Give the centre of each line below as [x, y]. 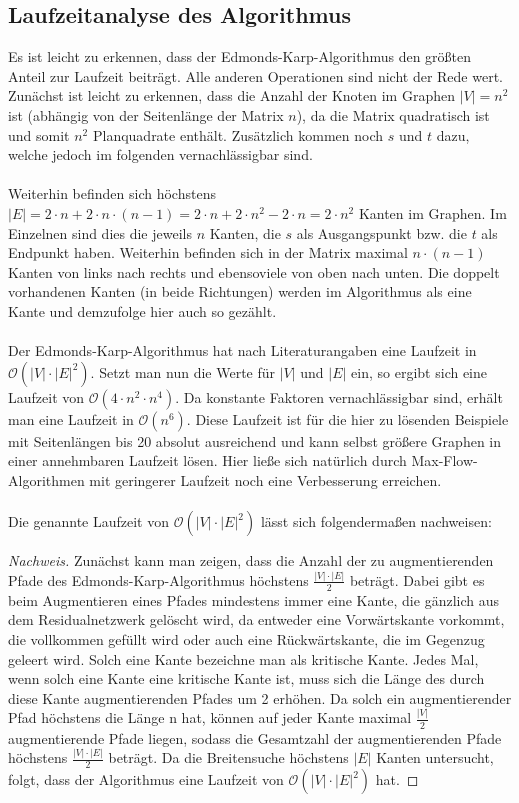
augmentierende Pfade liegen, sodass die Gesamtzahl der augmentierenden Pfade [255, 737]
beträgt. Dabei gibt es [417, 579]
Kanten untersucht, [435, 757]
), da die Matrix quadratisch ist [393, 114]
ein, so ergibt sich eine [419, 371]
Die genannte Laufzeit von [88, 521]
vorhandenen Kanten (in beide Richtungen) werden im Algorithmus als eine [240, 291]
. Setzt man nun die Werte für [183, 371]
